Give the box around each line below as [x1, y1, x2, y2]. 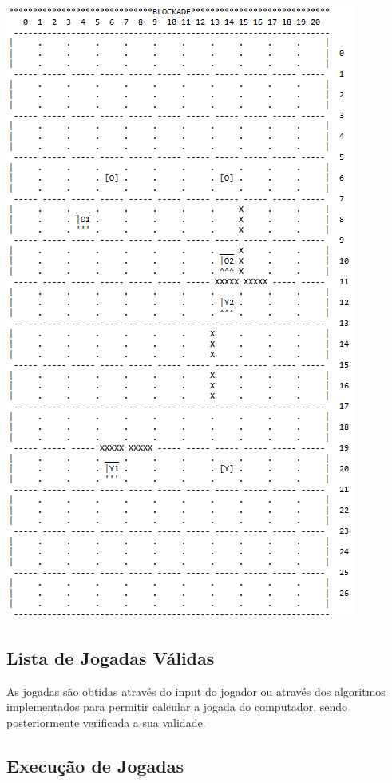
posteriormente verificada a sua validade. [6, 713, 206, 730]
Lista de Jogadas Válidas [6, 645, 215, 670]
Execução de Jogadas [6, 753, 184, 777]
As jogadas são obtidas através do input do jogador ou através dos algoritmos [6, 682, 386, 699]
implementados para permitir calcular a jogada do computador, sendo [6, 698, 347, 715]
